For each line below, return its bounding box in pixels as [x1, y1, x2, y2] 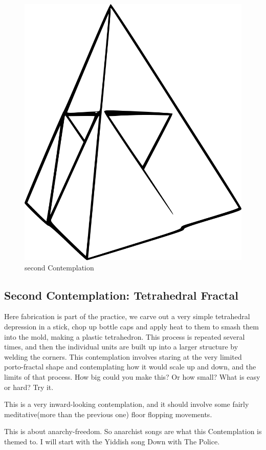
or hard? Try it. [4, 381, 54, 392]
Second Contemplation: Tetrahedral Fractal [4, 287, 238, 303]
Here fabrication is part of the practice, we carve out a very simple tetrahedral [4, 311, 250, 322]
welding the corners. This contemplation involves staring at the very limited [4, 351, 242, 362]
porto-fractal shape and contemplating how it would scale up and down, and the [4, 361, 256, 372]
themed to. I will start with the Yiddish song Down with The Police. [4, 436, 220, 446]
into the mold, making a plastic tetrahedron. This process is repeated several [4, 331, 245, 342]
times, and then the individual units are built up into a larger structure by [4, 341, 238, 352]
